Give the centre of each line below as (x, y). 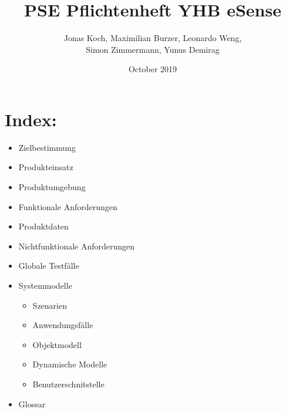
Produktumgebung (52, 187)
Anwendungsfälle (63, 325)
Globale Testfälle (49, 266)
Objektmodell (57, 344)
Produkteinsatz (46, 167)
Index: (31, 119)
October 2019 (153, 69)
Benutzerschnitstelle (68, 384)
